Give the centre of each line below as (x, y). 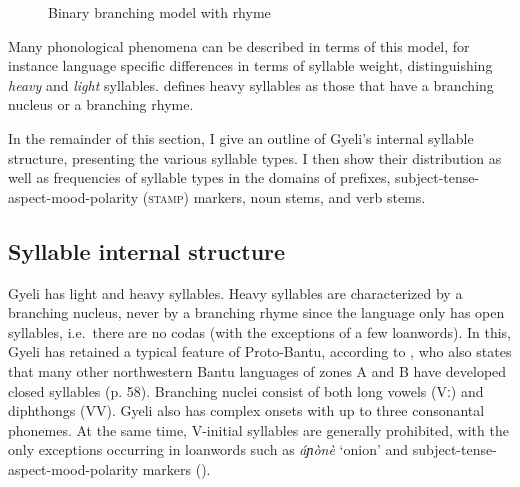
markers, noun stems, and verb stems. (309, 196)
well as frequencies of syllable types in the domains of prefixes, (199, 177)
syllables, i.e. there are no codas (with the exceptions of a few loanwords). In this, (260, 331)
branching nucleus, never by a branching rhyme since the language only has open (256, 312)
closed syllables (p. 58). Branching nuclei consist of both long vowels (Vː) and (246, 390)
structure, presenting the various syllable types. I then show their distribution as (255, 157)
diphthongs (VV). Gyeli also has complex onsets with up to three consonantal (246, 410)
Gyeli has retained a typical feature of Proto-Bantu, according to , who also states (260, 351)
